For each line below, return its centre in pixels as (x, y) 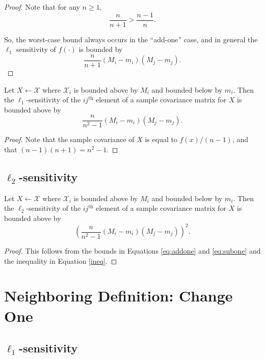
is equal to (161, 139)
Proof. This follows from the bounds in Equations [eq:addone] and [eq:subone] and (132, 251)
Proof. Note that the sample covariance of (69, 139)
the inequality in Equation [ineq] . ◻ (61, 260)
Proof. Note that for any (42, 7)
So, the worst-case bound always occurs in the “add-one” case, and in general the (131, 39)
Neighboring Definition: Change (118, 296)
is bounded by (101, 49)
